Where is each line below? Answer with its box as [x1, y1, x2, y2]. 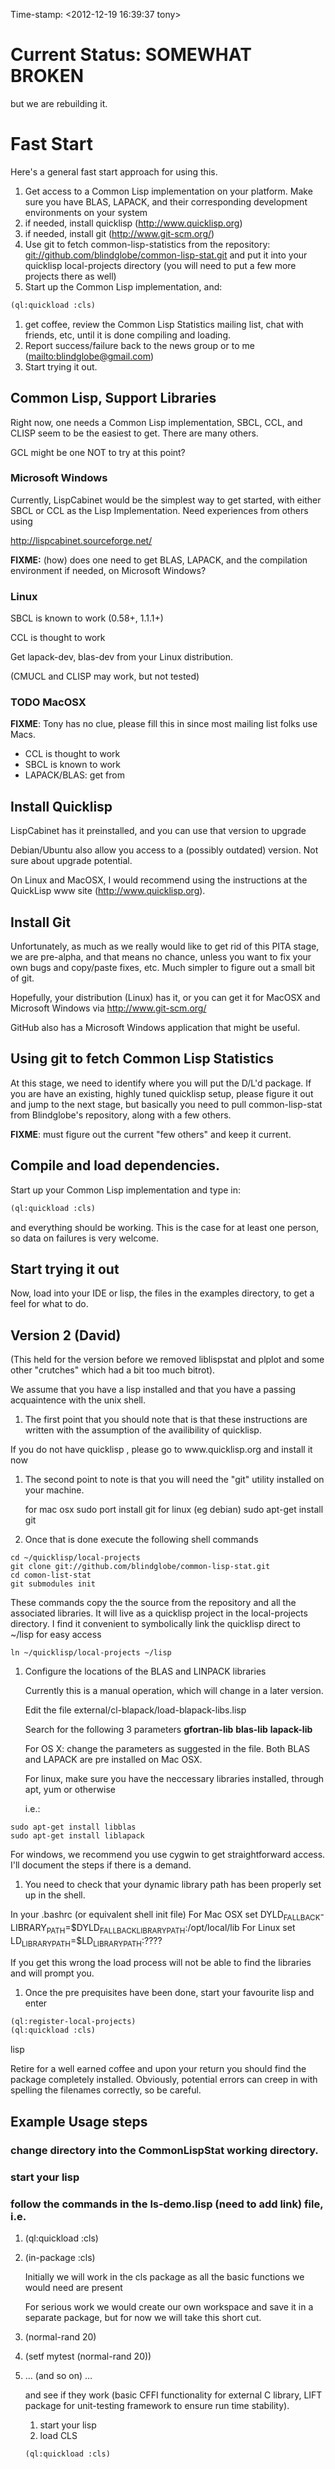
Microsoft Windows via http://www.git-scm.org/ [10, 1002, 207, 1014]
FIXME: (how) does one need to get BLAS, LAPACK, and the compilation [10, 554, 308, 566]
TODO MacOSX [10, 695, 87, 709]
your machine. [24, 1484, 85, 1496]
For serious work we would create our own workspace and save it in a [24, 2300, 314, 2313]
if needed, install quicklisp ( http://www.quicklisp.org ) [24, 217, 243, 229]
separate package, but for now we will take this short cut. [24, 2311, 262, 2323]
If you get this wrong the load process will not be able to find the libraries [10, 1956, 312, 1968]
